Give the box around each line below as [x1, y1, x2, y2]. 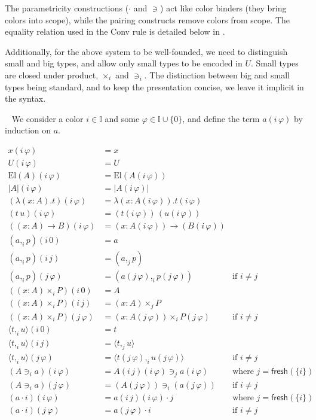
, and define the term [182, 112, 260, 124]
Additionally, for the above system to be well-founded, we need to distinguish [5, 45, 288, 57]
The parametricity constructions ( [5, 2, 129, 14]
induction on [5, 124, 51, 136]
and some [105, 112, 140, 124]
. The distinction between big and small [144, 68, 290, 81]
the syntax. [5, 92, 46, 105]
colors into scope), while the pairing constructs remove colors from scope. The [5, 13, 290, 26]
